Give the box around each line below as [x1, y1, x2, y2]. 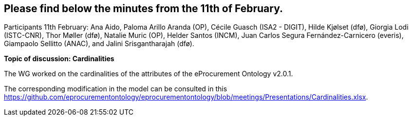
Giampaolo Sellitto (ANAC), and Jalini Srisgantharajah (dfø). [4, 39, 194, 48]
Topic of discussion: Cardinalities [4, 54, 114, 63]
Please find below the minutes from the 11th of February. [4, 2, 283, 15]
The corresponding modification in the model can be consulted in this [4, 85, 227, 93]
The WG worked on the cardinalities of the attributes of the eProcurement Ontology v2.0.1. [4, 69, 293, 78]
